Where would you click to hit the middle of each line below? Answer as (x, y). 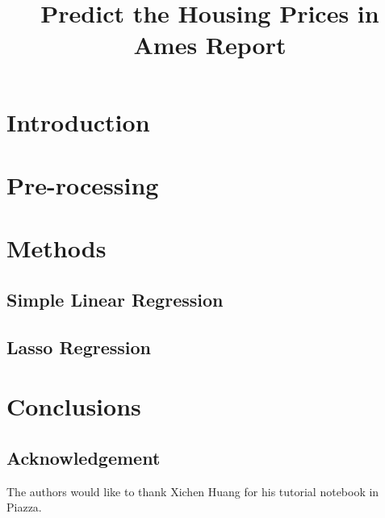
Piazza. (24, 507)
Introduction (78, 121)
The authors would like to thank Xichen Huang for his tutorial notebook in (193, 491)
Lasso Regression (79, 347)
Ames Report (210, 45)
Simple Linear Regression (115, 299)
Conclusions (74, 406)
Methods (56, 248)
